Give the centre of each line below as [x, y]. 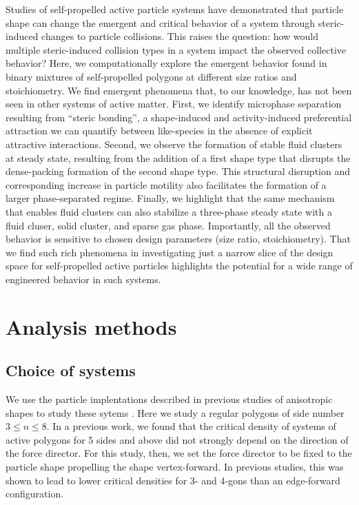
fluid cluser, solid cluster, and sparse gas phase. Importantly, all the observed [168, 225]
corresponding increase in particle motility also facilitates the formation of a [166, 184]
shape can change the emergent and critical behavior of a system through [161, 22]
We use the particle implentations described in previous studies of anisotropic [169, 399]
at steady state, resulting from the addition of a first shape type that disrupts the [178, 157]
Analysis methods [91, 326]
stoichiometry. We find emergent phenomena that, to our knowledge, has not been [179, 90]
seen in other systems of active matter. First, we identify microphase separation [174, 104]
